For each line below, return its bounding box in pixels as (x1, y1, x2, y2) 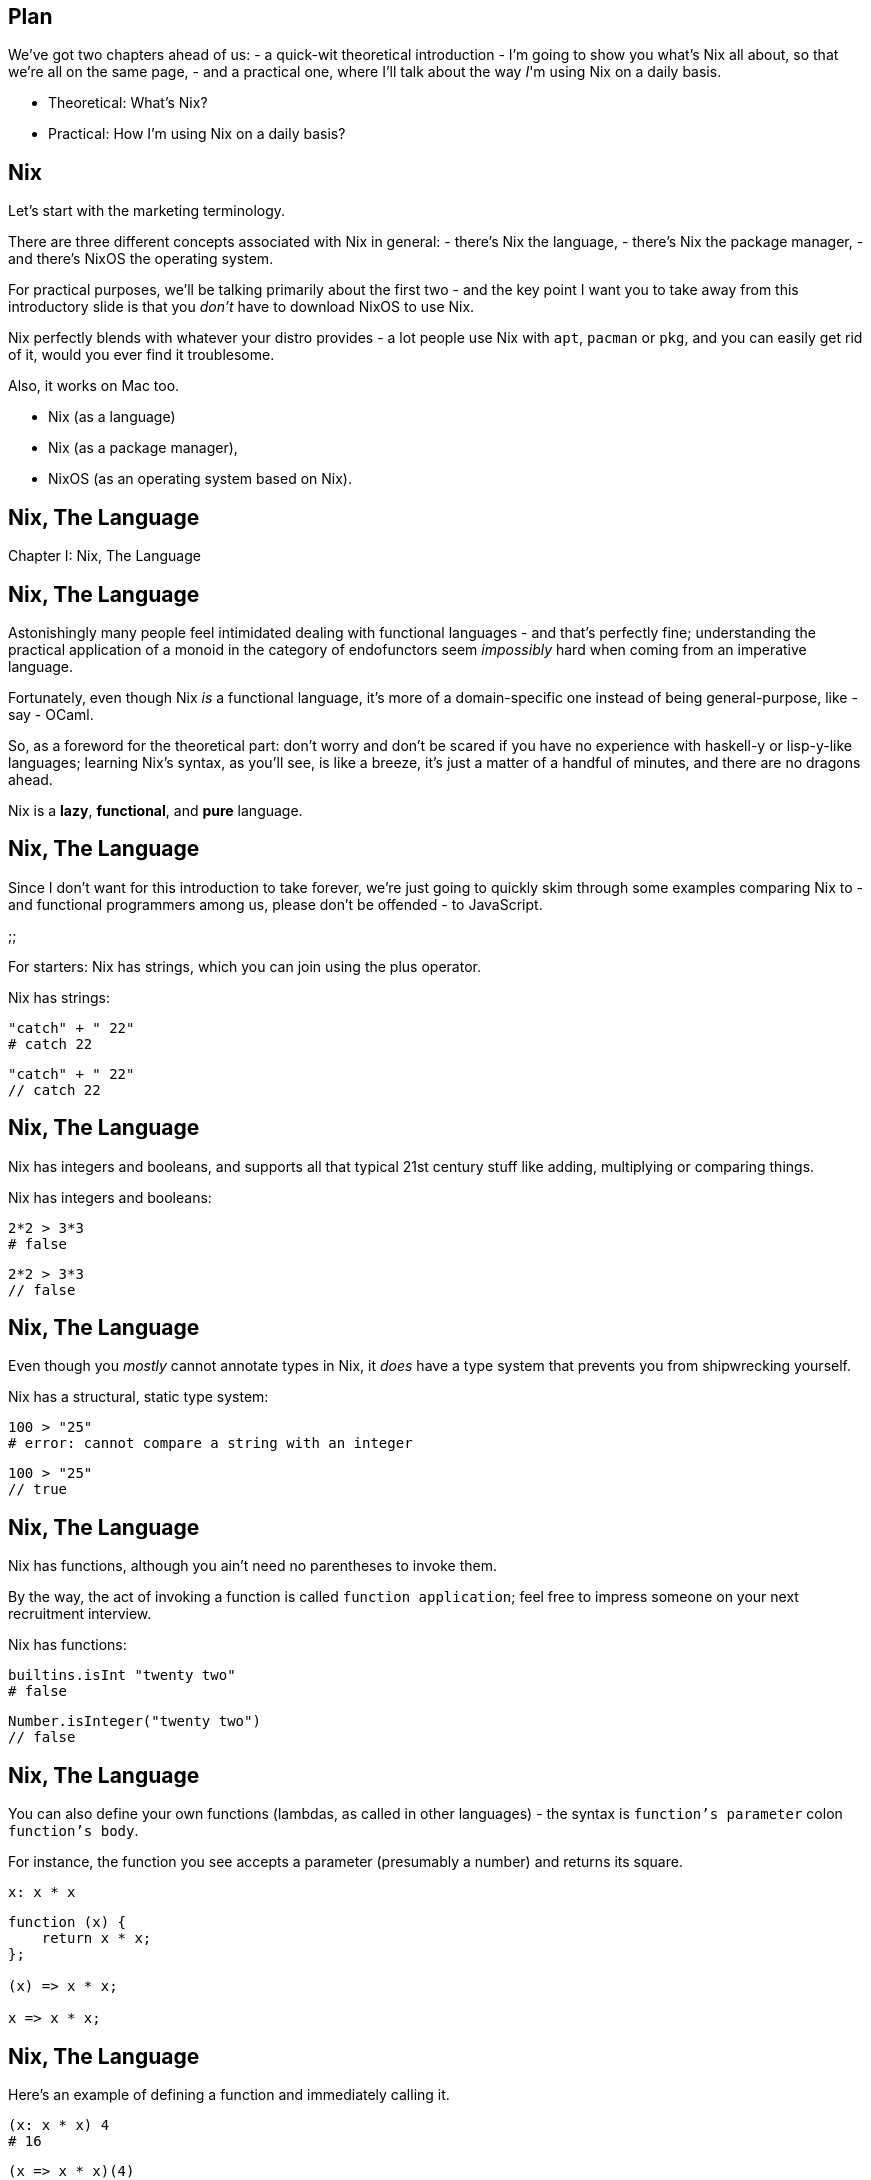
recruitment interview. (8, 1605, 152, 1623)
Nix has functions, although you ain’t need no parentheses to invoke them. (8, 1557, 497, 1575)
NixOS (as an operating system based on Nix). (48, 470, 353, 488)
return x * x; (41, 1930, 152, 1947)
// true (8, 1481, 68, 1498)
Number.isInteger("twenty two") (8, 1713, 261, 1730)
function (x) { (8, 1914, 127, 1931)
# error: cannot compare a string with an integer (8, 1435, 413, 1452)
